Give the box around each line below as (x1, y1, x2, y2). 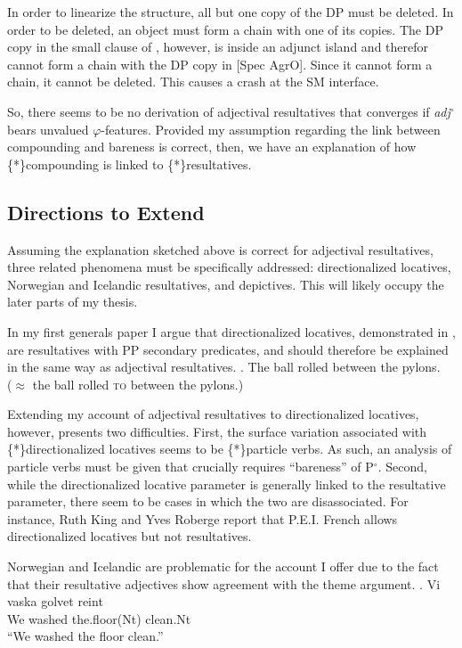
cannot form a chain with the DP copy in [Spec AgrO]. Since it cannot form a (7, 54, 433, 73)
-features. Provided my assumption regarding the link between (101, 119, 441, 138)
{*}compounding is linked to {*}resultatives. (7, 154, 252, 173)
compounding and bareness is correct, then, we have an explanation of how (7, 137, 417, 156)
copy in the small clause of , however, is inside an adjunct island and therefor (7, 37, 429, 56)
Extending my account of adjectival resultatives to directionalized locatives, (7, 405, 419, 423)
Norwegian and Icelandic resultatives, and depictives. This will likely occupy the (7, 275, 444, 293)
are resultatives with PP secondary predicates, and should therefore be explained (7, 340, 449, 358)
